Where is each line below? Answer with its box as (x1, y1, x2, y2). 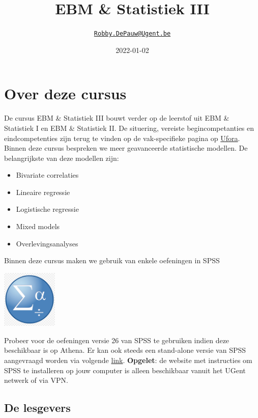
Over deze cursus (4, 83, 127, 104)
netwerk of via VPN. (4, 375, 68, 385)
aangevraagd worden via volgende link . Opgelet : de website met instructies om (4, 355, 252, 366)
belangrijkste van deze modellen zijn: (4, 152, 119, 163)
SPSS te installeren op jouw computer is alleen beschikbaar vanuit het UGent (4, 365, 246, 375)
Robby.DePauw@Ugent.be (94, 30, 171, 38)
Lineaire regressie (16, 186, 70, 197)
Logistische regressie (16, 204, 79, 214)
